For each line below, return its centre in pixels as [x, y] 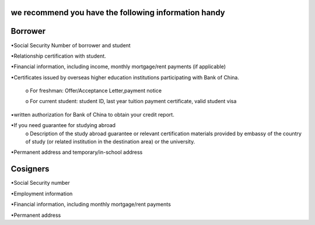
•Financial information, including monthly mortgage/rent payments [91, 205]
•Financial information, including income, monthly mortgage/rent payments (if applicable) [118, 66]
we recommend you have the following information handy [118, 13]
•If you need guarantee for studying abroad [63, 125]
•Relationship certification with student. [58, 56]
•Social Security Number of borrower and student [71, 45]
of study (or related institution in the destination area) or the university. [110, 142]
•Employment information [42, 194]
